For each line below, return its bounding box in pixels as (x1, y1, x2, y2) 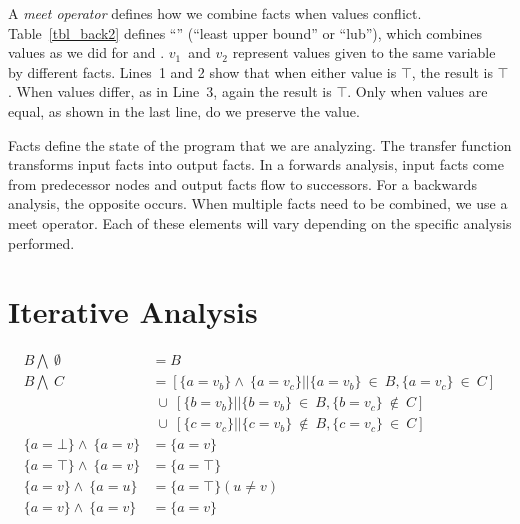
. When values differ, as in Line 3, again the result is (8, 81, 332, 102)
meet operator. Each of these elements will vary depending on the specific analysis (8, 212, 512, 233)
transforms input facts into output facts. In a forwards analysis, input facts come (8, 154, 504, 175)
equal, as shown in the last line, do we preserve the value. (8, 100, 360, 121)
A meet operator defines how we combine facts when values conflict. (8, 3, 422, 23)
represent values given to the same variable (232, 42, 496, 63)
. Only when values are (347, 81, 488, 102)
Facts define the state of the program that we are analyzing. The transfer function (8, 134, 512, 155)
